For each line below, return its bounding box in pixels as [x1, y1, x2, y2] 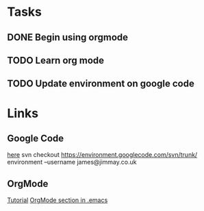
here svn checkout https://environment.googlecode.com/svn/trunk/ [7, 151, 198, 159]
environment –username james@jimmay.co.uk [7, 158, 137, 166]
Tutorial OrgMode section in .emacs [7, 196, 108, 204]
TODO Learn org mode [7, 54, 105, 66]
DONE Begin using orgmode [7, 32, 129, 43]
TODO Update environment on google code [7, 78, 195, 90]
